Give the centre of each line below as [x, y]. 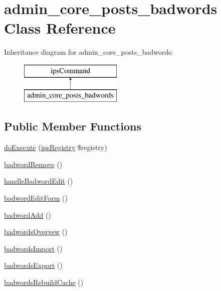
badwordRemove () [33, 164]
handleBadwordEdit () [39, 181]
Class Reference [60, 28]
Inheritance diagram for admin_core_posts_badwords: [89, 52]
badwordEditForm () [36, 198]
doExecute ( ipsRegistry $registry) [56, 147]
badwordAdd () [28, 214]
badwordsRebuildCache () [44, 282]
